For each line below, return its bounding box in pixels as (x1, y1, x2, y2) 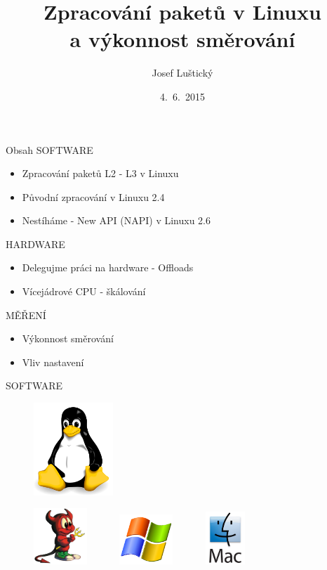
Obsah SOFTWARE (6, 142, 93, 157)
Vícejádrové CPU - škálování (22, 284, 146, 299)
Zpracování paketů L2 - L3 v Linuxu (22, 166, 179, 181)
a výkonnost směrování (69, 25, 295, 53)
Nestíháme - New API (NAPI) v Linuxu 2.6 (22, 213, 211, 228)
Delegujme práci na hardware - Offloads (22, 260, 194, 275)
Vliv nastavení (22, 354, 84, 369)
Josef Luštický (152, 65, 213, 80)
